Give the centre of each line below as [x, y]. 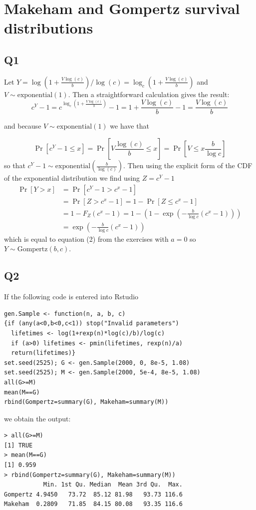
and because [23, 126]
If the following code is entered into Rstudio [71, 297]
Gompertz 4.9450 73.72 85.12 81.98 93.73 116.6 [93, 494]
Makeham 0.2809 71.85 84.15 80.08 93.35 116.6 [93, 504]
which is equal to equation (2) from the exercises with [86, 238]
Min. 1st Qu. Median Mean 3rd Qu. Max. [113, 485]
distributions [49, 28]
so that [15, 165]
